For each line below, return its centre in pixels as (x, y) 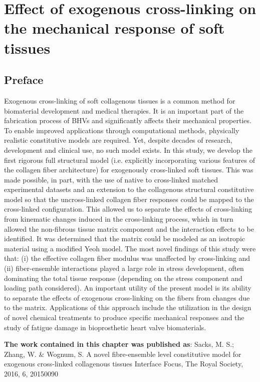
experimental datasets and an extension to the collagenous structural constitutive (129, 189)
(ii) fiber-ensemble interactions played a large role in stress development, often (124, 268)
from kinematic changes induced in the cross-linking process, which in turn (119, 219)
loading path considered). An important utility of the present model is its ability (128, 288)
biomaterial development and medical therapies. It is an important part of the (124, 110)
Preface (24, 80)
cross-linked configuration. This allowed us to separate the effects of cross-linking (128, 209)
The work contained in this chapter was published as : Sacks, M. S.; (119, 344)
